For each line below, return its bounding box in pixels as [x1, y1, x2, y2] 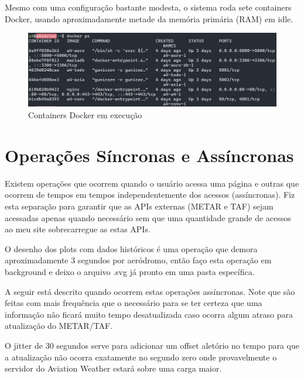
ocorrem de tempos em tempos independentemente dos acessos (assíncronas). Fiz [5, 188, 295, 201]
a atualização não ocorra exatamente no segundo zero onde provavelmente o [5, 350, 277, 363]
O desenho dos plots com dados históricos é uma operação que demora [5, 242, 258, 255]
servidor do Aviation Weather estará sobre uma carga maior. [5, 362, 222, 374]
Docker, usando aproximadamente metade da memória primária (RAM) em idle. [5, 12, 293, 25]
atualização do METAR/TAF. [5, 319, 113, 332]
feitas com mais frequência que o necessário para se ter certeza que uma [5, 297, 262, 309]
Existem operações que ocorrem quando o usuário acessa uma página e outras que [5, 177, 299, 189]
